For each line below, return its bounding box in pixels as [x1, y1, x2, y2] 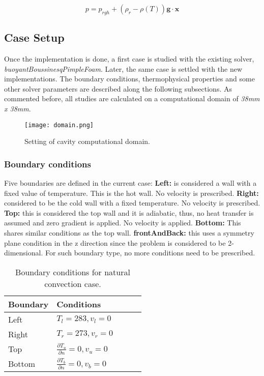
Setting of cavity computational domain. [24, 136, 150, 147]
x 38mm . [4, 103, 31, 113]
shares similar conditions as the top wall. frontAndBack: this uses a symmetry [4, 227, 254, 238]
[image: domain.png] [24, 121, 94, 129]
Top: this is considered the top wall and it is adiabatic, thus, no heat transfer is [4, 207, 254, 218]
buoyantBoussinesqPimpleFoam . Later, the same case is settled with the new [4, 63, 243, 74]
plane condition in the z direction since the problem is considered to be [4, 237, 226, 248]
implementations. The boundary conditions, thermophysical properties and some [4, 73, 255, 84]
